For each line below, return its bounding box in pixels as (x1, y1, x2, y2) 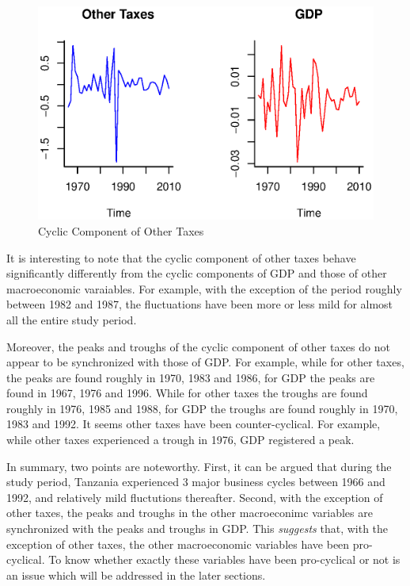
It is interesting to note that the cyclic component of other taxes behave (6, 249, 356, 266)
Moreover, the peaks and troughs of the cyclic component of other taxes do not (6, 338, 390, 354)
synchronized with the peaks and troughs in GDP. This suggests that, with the (6, 520, 389, 537)
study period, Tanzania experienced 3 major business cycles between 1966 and (6, 473, 385, 490)
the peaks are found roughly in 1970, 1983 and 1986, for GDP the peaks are (6, 369, 375, 385)
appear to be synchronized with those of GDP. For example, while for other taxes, (6, 354, 404, 370)
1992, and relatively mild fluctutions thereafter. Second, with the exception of (6, 488, 383, 505)
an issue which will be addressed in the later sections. (6, 566, 266, 583)
